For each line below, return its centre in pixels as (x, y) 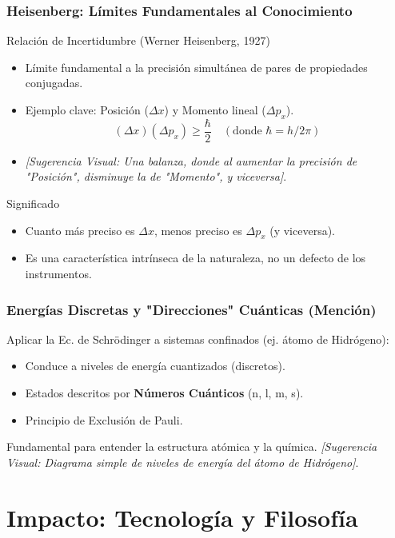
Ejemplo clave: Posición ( (87, 110)
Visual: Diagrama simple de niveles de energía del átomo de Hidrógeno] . (183, 462)
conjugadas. (54, 83)
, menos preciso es (198, 230)
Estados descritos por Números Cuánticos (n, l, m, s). (164, 393)
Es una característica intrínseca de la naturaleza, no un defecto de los (196, 258)
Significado (33, 203)
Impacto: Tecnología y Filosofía (182, 517)
